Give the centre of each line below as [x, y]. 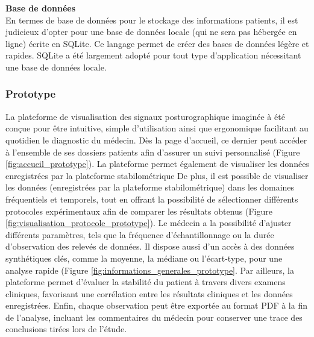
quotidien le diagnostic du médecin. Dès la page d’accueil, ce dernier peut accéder [156, 140]
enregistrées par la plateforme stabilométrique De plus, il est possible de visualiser [157, 175]
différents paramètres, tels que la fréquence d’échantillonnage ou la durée [140, 234]
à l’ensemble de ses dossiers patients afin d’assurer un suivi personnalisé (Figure [153, 152]
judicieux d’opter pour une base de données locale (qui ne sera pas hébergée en [151, 32]
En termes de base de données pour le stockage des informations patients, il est [152, 20]
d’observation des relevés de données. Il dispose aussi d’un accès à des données [150, 246]
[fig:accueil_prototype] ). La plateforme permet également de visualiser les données [157, 164]
